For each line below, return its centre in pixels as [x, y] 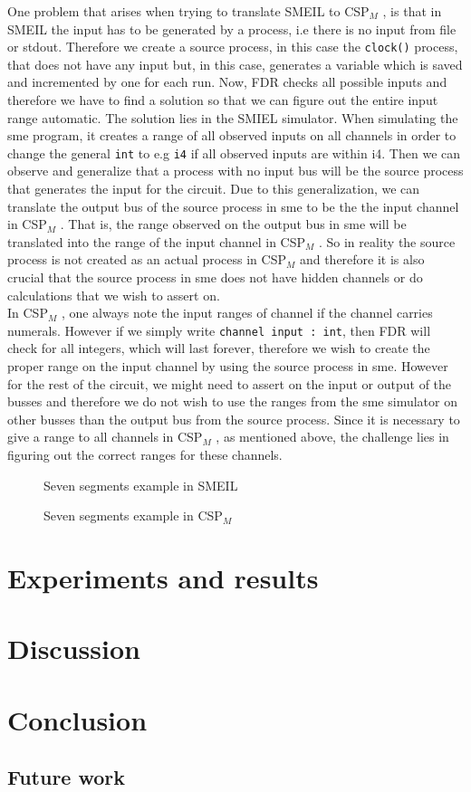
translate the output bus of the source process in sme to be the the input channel [233, 206]
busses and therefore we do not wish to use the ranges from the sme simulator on [232, 401]
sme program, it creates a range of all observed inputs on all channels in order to [232, 135]
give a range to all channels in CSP [105, 437]
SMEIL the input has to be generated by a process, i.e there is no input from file [232, 29]
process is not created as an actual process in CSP [147, 259]
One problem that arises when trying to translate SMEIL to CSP [188, 11]
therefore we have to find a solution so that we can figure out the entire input [223, 100]
